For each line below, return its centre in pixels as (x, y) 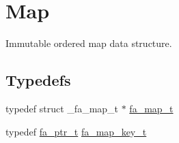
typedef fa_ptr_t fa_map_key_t (76, 131)
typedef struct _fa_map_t (62, 108)
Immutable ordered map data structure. (89, 43)
